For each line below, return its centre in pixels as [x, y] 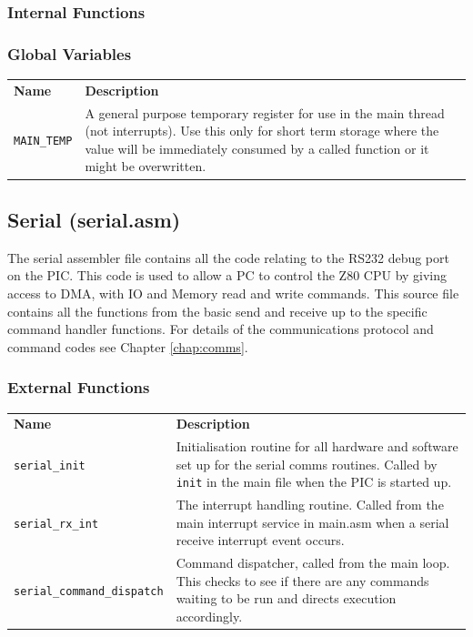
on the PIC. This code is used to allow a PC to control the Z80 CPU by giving [227, 275]
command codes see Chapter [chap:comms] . [128, 346]
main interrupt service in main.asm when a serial [312, 522]
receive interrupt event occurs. [260, 540]
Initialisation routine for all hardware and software [317, 446]
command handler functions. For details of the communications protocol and [221, 329]
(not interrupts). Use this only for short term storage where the [262, 131]
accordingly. [209, 617]
